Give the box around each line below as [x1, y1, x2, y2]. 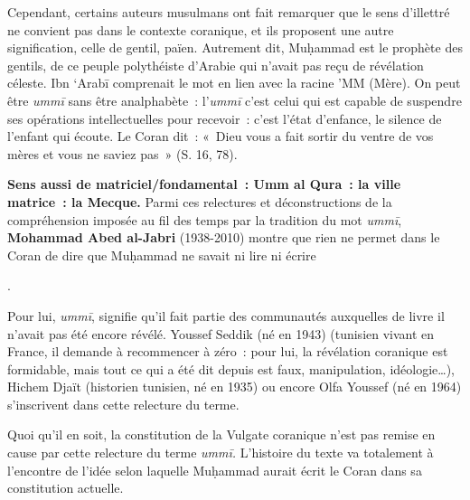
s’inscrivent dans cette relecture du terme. [7, 394, 240, 413]
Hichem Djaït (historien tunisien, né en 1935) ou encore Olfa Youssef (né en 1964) [7, 377, 462, 396]
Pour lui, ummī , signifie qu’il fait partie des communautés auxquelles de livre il [7, 306, 445, 325]
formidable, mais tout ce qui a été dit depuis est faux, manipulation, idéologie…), [7, 359, 456, 378]
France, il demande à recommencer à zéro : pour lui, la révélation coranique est [7, 342, 448, 361]
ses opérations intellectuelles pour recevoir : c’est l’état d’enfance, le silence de [7, 108, 442, 127]
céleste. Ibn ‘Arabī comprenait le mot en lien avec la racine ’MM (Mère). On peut [7, 73, 461, 92]
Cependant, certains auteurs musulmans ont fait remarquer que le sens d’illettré [7, 3, 450, 21]
